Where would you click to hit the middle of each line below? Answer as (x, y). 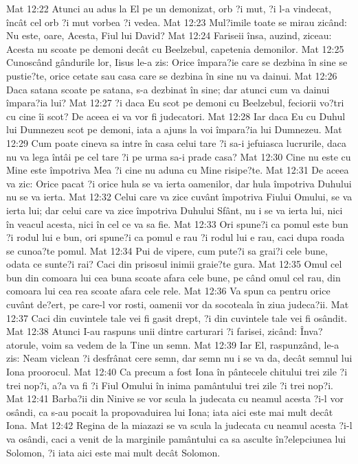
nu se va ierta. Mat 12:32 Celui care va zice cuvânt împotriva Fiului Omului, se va (179, 197)
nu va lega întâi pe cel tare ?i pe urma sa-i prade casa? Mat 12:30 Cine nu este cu (179, 156)
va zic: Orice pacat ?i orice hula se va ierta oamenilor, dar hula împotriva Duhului (179, 183)
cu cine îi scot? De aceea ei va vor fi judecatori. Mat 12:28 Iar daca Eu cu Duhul (176, 116)
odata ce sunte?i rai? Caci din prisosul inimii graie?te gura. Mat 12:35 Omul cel (174, 264)
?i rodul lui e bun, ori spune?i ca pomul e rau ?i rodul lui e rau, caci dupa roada (176, 237)
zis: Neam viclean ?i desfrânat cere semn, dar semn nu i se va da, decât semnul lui (179, 358)
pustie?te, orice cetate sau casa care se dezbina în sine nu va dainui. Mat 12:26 (172, 75)
